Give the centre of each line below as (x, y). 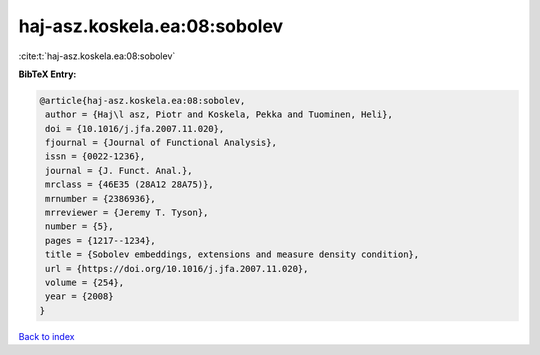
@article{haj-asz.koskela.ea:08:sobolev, (142, 100)
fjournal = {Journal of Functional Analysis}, (161, 143)
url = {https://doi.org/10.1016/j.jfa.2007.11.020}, (177, 268)
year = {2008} (79, 296)
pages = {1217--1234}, (101, 240)
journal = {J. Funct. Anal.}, (119, 170)
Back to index (46, 336)
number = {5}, (79, 226)
